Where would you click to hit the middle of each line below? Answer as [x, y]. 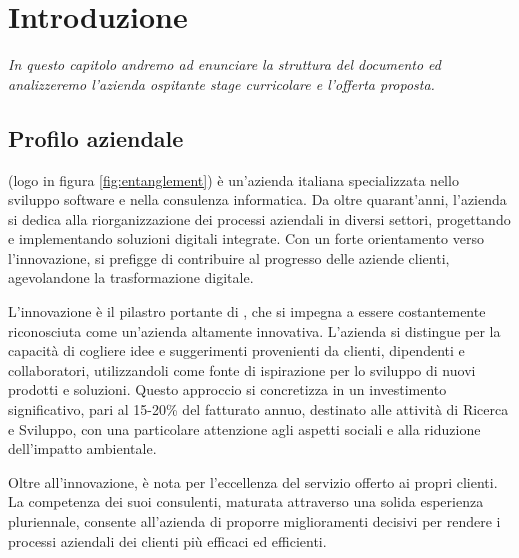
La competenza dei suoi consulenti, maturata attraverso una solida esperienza [246, 501]
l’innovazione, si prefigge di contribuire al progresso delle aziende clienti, [229, 257]
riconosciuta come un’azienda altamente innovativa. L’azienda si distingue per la [254, 330]
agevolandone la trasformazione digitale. [131, 277]
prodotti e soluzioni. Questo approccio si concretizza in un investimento [227, 389]
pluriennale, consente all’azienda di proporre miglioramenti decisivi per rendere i [254, 521]
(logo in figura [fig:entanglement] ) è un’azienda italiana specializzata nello [233, 179]
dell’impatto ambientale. [82, 448]
